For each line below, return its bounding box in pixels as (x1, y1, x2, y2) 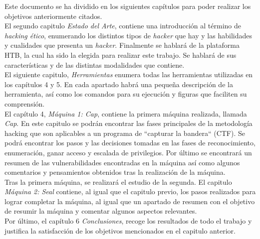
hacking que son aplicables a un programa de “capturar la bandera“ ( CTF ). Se (4, 127, 246, 138)
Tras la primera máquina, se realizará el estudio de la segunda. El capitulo (4, 176, 232, 187)
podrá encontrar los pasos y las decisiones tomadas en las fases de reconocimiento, (4, 137, 256, 148)
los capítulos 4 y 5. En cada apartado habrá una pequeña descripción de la (4, 79, 233, 89)
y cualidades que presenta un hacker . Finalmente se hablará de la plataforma (4, 40, 240, 50)
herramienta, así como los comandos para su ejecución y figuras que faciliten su (4, 89, 247, 99)
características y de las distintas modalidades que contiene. (4, 59, 185, 70)
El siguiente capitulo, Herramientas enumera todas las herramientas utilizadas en (4, 69, 253, 80)
